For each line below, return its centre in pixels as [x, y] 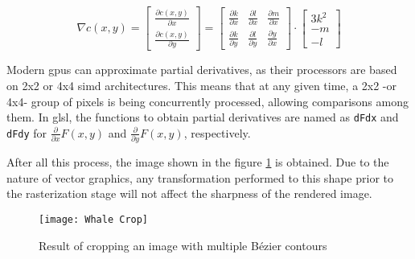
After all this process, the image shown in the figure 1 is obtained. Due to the [198, 162]
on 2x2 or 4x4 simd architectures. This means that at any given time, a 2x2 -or [201, 86]
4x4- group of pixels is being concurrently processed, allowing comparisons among [207, 101]
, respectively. [217, 132]
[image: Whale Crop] [94, 219]
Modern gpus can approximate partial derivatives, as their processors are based [202, 70]
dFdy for [27, 132]
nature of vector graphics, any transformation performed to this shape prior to [200, 177]
